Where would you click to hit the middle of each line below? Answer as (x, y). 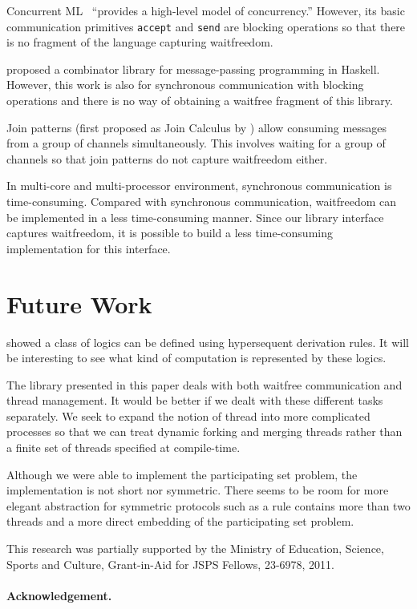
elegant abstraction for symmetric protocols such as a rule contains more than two (208, 505)
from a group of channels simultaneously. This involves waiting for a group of (196, 143)
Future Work (79, 303)
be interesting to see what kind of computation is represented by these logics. (196, 358)
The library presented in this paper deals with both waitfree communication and (204, 384)
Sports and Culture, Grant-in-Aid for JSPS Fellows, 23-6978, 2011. (170, 564)
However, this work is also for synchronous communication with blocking (185, 85)
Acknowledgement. (59, 595)
